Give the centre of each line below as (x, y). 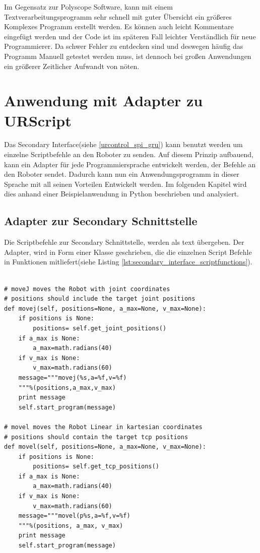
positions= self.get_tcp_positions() (96, 467)
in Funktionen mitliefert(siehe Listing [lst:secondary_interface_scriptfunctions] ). (128, 262)
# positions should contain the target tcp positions (96, 437)
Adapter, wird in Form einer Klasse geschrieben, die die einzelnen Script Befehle (128, 252)
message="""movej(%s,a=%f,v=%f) (73, 377)
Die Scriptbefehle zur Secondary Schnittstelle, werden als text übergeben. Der (124, 242)
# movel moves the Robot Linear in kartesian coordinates (103, 427)
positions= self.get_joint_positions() (100, 328)
